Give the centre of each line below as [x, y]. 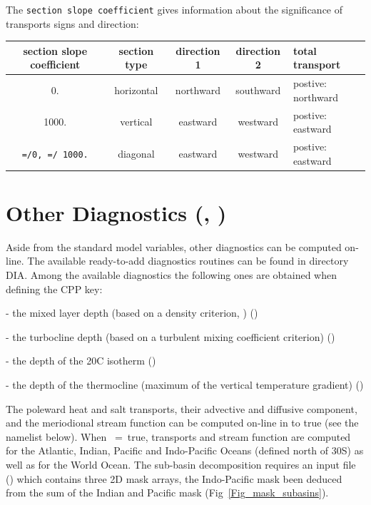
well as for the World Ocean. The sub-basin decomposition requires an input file [181, 464]
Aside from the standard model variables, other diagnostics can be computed [174, 246]
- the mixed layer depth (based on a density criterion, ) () [132, 313]
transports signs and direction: [72, 23]
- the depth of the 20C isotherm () [81, 361]
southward [258, 90]
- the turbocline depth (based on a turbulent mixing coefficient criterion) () [171, 336]
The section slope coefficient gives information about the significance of [174, 9]
